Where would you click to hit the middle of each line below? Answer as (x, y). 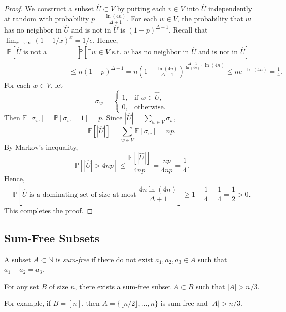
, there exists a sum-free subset (123, 286)
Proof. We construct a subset (49, 8)
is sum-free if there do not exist (104, 259)
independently (230, 8)
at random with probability (47, 19)
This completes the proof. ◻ (49, 210)
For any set (22, 286)
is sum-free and (184, 303)
